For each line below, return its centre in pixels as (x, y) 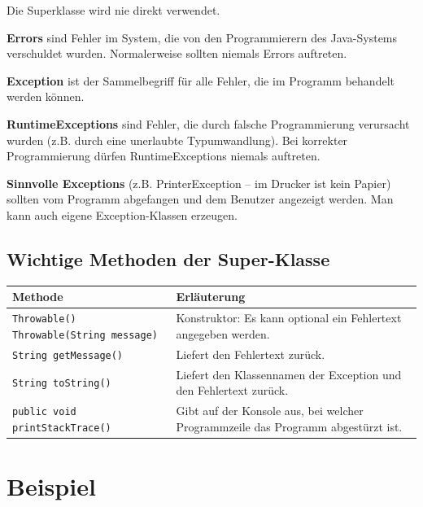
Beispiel (51, 485)
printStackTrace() (62, 428)
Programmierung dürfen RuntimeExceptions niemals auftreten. (164, 156)
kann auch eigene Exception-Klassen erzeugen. (122, 214)
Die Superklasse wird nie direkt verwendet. (113, 10)
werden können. (46, 96)
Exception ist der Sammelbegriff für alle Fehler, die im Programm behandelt (201, 80)
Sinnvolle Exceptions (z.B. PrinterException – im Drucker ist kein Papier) (199, 183)
